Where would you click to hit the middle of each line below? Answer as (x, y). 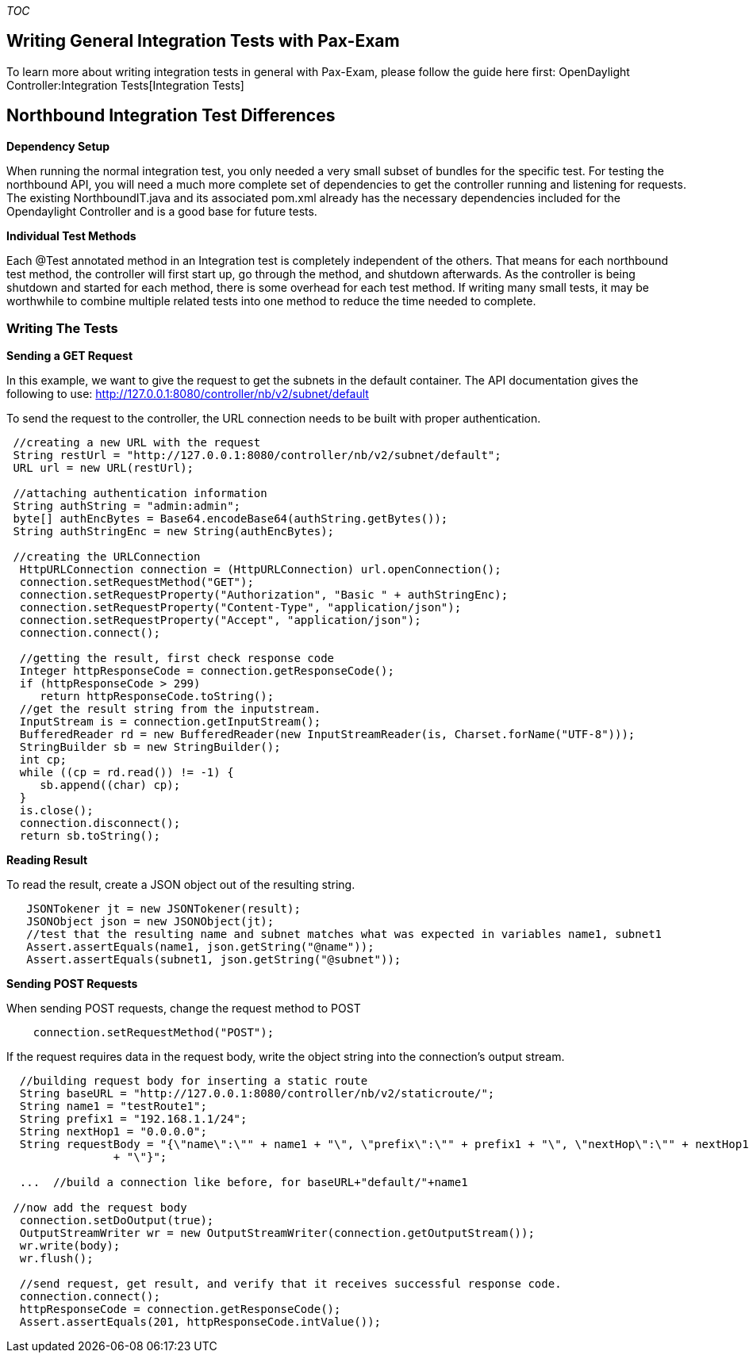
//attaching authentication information (140, 494)
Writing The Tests (62, 329)
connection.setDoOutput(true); (117, 1221)
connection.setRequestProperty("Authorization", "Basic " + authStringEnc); (264, 595)
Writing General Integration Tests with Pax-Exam (203, 41)
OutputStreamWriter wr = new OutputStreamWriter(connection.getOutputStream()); (277, 1233)
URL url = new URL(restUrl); (104, 468)
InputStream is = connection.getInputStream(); (170, 722)
